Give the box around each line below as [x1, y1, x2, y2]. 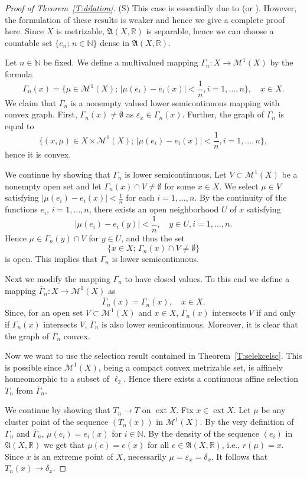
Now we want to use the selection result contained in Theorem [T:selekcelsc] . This [5, 349, 302, 362]
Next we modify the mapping [5, 272, 110, 284]
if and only [256, 306, 296, 319]
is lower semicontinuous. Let [125, 168, 227, 181]
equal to [5, 119, 34, 132]
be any [261, 404, 286, 416]
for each [126, 191, 155, 204]
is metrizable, [56, 25, 104, 37]
